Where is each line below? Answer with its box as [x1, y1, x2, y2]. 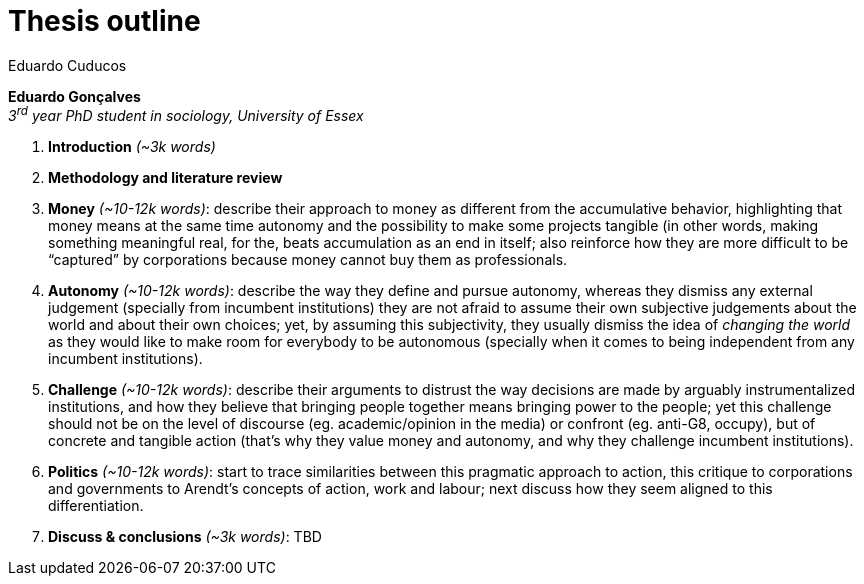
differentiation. [48, 497, 144, 515]
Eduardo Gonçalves [8, 87, 141, 105]
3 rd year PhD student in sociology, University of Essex [8, 104, 364, 125]
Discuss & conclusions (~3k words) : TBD [48, 528, 322, 546]
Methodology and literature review [48, 169, 283, 187]
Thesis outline [8, 4, 201, 38]
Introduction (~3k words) [48, 138, 216, 156]
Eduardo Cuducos [8, 56, 127, 74]
